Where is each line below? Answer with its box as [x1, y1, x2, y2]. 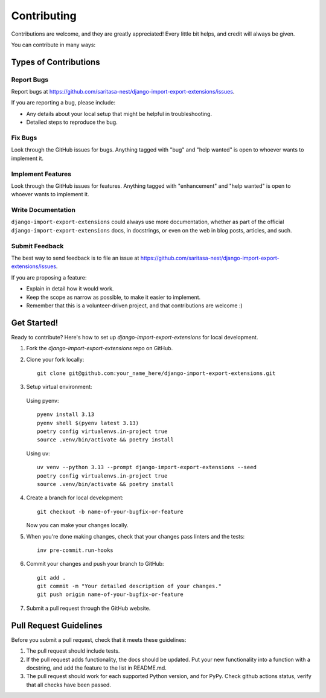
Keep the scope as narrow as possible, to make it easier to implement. [26, 293, 201, 301]
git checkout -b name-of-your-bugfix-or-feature [37, 508, 184, 515]
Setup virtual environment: [26, 383, 92, 391]
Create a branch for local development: [26, 494, 124, 501]
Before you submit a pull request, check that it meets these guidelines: [11, 636, 187, 643]
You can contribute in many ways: [11, 41, 96, 48]
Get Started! [11, 318, 59, 328]
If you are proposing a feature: [11, 274, 87, 281]
